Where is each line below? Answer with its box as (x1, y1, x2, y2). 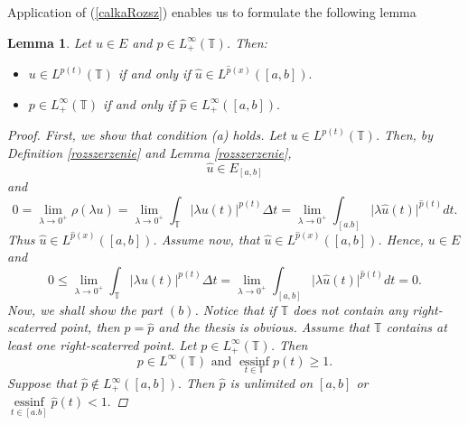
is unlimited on (229, 374, 314, 392)
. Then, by (375, 125, 434, 144)
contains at (386, 318, 447, 337)
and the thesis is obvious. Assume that (158, 318, 370, 337)
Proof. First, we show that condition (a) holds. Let (7, 125, 286, 144)
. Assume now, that (153, 229, 260, 248)
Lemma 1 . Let (7, 32, 91, 51)
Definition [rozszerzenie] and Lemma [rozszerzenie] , (7, 143, 292, 162)
